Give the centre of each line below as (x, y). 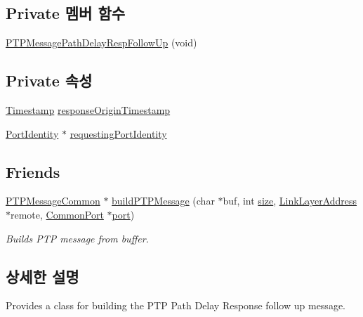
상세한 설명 (42, 276)
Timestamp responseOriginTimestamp (88, 110)
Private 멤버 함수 (66, 13)
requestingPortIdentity (118, 133)
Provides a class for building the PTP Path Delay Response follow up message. (176, 305)
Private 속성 (49, 80)
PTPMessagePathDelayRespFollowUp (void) (101, 43)
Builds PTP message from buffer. (77, 238)
